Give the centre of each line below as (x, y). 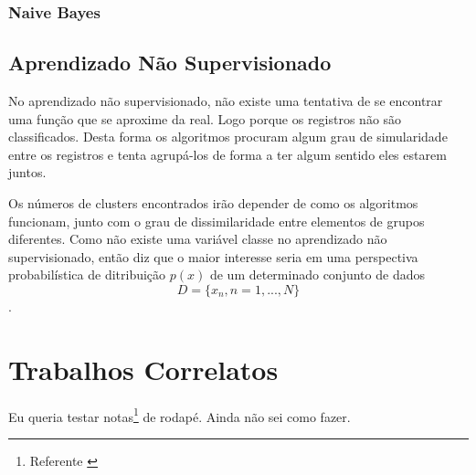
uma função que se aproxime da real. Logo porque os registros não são (205, 118)
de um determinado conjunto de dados (317, 274)
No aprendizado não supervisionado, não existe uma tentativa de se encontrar (226, 101)
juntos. (27, 172)
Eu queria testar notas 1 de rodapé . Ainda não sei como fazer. (180, 415)
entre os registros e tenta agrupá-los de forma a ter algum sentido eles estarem (227, 154)
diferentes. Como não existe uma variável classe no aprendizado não (198, 239)
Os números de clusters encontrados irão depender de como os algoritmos (213, 203)
